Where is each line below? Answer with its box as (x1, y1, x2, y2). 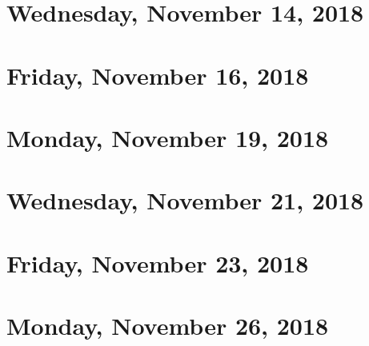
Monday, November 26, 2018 (6, 309, 329, 342)
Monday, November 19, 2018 (6, 121, 329, 153)
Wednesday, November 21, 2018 (6, 184, 364, 217)
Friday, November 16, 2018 (6, 58, 309, 91)
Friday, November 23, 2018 (6, 246, 309, 279)
